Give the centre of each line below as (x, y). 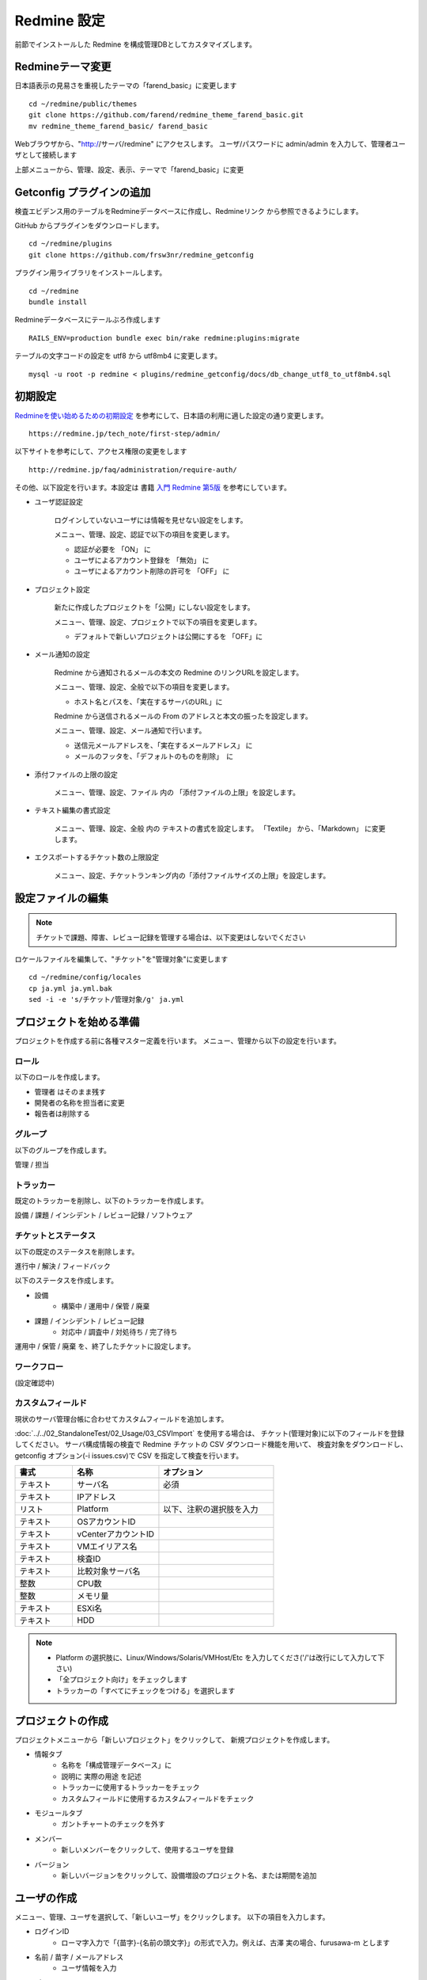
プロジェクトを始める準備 (77, 1022)
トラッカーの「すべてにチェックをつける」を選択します (145, 1690)
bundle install (58, 302)
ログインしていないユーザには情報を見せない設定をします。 (151, 520)
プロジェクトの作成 (61, 1721)
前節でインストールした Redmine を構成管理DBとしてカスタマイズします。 (136, 44)
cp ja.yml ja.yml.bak (70, 988)
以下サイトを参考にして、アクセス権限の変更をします (101, 451)
